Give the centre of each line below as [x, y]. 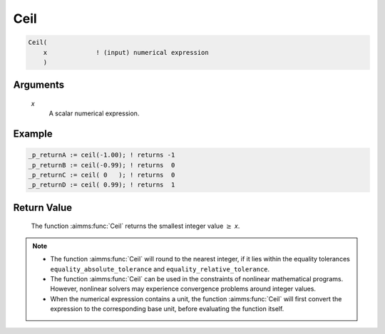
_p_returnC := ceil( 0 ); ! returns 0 [102, 175]
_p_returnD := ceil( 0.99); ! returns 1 [102, 185]
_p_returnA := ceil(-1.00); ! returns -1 [102, 155]
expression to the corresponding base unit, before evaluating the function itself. [167, 309]
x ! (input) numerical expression [126, 52]
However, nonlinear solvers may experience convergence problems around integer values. [183, 289]
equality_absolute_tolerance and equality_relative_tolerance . [160, 269]
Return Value [43, 208]
